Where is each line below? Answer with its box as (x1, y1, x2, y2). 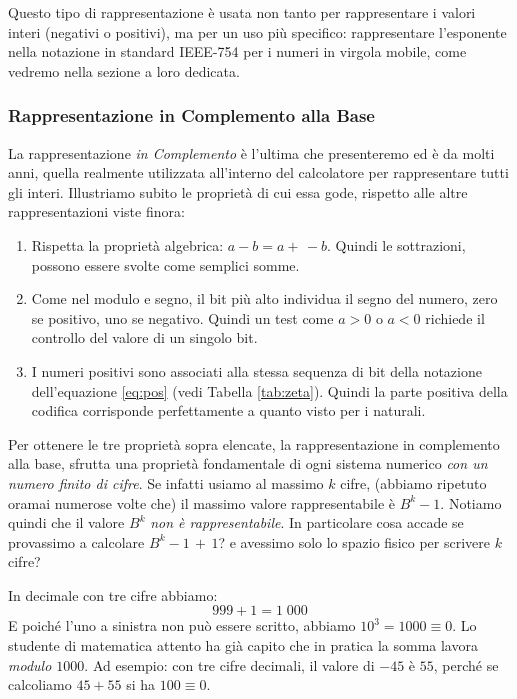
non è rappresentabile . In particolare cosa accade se (150, 512, 464, 533)
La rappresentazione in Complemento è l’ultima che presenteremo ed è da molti (8, 142, 495, 163)
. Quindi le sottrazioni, (327, 234, 466, 255)
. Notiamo (440, 492, 502, 513)
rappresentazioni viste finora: (8, 201, 185, 222)
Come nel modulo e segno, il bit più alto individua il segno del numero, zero (31, 288, 498, 309)
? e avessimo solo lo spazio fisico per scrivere (218, 531, 490, 552)
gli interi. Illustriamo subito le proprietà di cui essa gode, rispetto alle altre (8, 181, 468, 202)
